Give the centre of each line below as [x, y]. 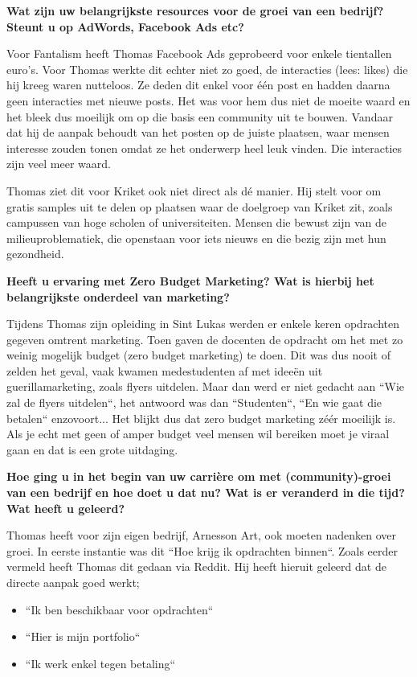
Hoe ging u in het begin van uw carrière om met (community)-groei [199, 476]
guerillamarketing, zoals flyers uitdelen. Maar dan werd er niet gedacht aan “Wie [206, 386]
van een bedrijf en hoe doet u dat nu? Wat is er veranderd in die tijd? [206, 492]
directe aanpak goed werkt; [73, 582]
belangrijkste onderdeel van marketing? [118, 296]
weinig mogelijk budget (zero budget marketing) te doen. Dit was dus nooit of [198, 355]
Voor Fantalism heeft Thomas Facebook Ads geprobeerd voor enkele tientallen [199, 53]
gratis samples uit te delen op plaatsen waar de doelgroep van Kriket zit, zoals [200, 206]
